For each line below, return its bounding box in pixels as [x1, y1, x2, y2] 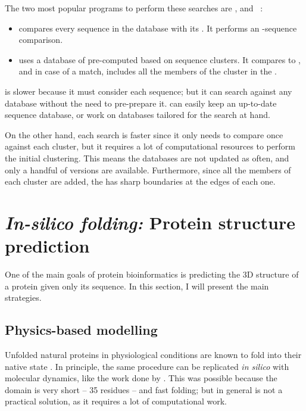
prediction [5, 233, 90, 258]
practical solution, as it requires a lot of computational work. [5, 395, 227, 407]
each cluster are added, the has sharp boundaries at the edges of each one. [5, 175, 276, 188]
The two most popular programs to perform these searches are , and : [5, 2, 263, 14]
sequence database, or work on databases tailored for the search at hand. [5, 108, 270, 121]
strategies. [5, 291, 42, 304]
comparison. [18, 33, 63, 46]
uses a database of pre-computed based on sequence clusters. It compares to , [18, 53, 301, 66]
